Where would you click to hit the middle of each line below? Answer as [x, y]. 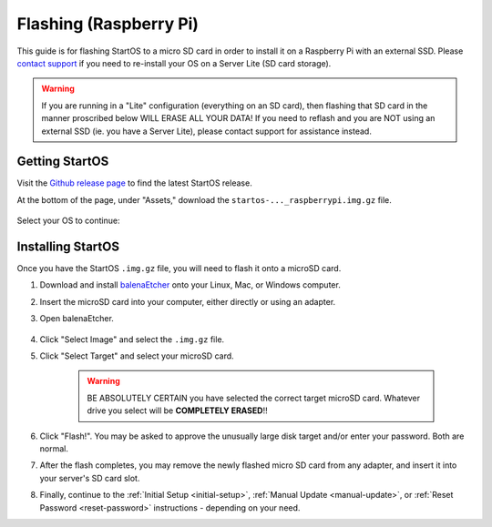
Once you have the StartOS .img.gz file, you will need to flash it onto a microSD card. [179, 269]
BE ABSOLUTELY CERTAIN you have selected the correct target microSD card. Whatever [254, 398]
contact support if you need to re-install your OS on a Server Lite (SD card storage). [174, 63]
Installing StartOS [68, 247]
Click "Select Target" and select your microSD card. [137, 356]
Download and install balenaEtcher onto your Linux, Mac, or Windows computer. [190, 285]
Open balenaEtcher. [77, 319]
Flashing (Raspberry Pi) [108, 24]
